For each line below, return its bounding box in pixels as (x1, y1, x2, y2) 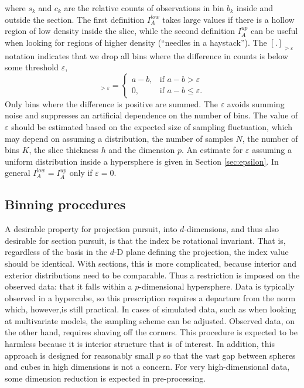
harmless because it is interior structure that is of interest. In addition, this (5, 338, 275, 350)
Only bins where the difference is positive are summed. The (5, 97, 218, 110)
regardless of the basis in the (5, 246, 107, 258)
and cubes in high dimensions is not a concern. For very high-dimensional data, (5, 360, 290, 373)
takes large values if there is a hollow (162, 13, 295, 25)
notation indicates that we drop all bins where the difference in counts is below (5, 49, 288, 62)
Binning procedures (5, 195, 126, 213)
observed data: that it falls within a (5, 280, 132, 292)
